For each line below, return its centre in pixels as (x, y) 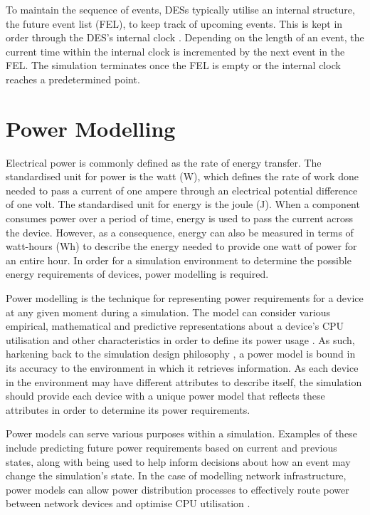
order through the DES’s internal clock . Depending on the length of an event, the (185, 37)
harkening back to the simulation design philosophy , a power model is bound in (181, 354)
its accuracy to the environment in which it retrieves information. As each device (182, 368)
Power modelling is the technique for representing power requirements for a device (185, 298)
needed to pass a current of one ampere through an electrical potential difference (182, 190)
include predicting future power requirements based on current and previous (171, 447)
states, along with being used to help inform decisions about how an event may (178, 461)
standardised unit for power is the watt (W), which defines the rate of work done (182, 176)
